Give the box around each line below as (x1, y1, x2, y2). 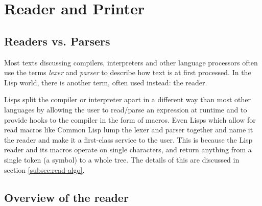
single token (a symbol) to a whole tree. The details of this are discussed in (4, 154, 240, 165)
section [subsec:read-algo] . (4, 164, 85, 175)
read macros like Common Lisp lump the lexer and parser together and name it (4, 124, 253, 135)
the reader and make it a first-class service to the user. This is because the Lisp (4, 134, 253, 145)
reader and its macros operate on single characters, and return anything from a (4, 144, 252, 155)
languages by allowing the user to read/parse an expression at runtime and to (4, 104, 247, 115)
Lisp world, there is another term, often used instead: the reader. (4, 77, 207, 87)
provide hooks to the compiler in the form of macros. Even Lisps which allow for (4, 114, 256, 125)
